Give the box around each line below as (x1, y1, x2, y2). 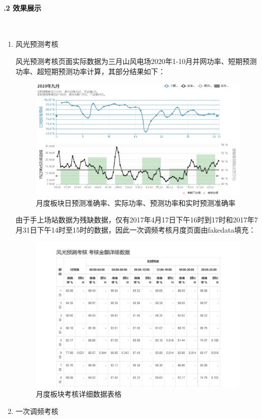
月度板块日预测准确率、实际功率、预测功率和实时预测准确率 (36, 197, 236, 208)
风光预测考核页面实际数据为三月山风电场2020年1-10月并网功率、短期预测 (15, 55, 257, 66)
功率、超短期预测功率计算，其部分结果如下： (15, 66, 165, 76)
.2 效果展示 (4, 2, 41, 13)
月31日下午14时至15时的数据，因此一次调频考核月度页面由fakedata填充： (15, 224, 256, 235)
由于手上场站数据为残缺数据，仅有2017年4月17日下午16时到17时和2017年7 (15, 214, 258, 225)
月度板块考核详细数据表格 (36, 389, 122, 399)
